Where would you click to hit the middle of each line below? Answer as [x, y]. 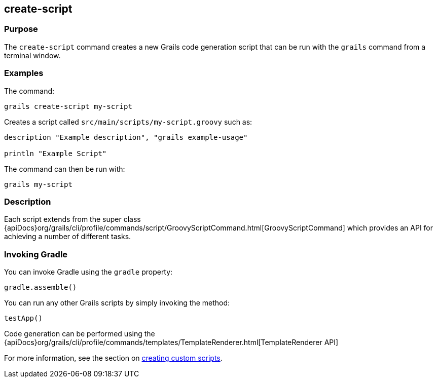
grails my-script [38, 184]
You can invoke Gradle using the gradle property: [88, 272]
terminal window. [32, 55]
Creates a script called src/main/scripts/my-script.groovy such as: [128, 122]
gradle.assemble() [41, 288]
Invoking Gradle [36, 254]
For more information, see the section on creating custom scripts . [113, 358]
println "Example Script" [56, 153]
